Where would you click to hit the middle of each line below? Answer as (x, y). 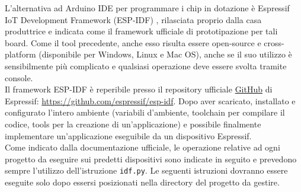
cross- (274, 42)
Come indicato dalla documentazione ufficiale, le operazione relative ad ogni (143, 147)
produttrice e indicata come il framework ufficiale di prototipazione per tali (141, 31)
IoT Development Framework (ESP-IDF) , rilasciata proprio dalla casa (133, 19)
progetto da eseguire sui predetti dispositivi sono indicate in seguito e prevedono (151, 159)
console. (19, 77)
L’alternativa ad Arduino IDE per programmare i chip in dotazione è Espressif (147, 8)
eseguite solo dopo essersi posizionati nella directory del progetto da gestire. (142, 182)
